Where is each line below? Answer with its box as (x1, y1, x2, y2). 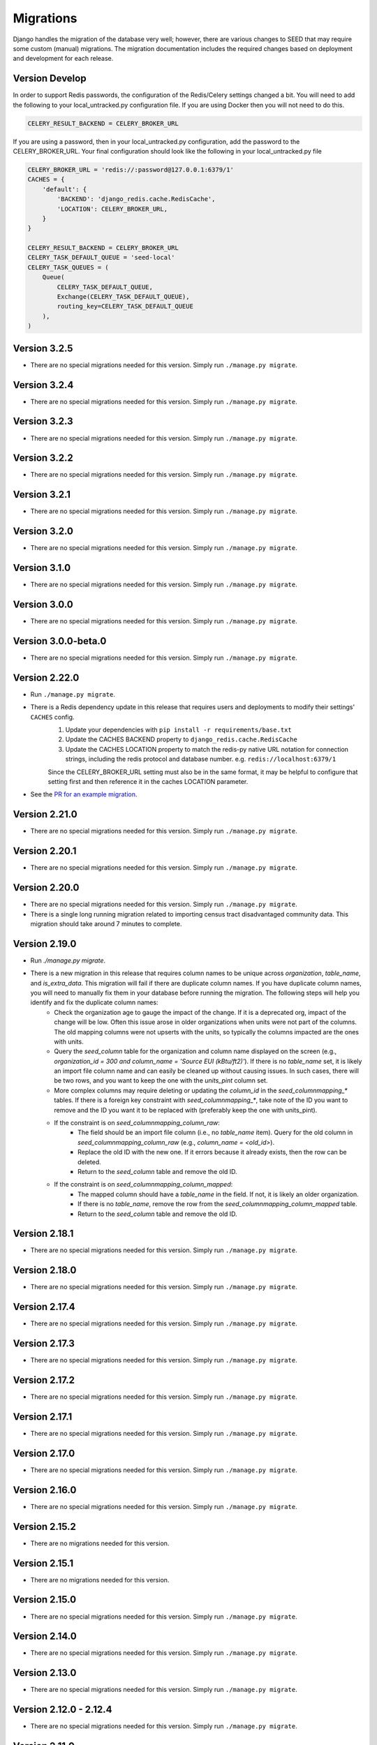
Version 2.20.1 (13, 845, 77, 857)
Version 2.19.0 (13, 937, 77, 949)
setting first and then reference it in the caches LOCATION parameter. (47, 778, 249, 785)
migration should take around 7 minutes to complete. (30, 919, 182, 928)
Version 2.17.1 (13, 1411, 73, 1423)
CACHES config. (30, 713, 75, 721)
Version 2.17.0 (13, 1447, 75, 1459)
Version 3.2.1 (13, 489, 71, 500)
